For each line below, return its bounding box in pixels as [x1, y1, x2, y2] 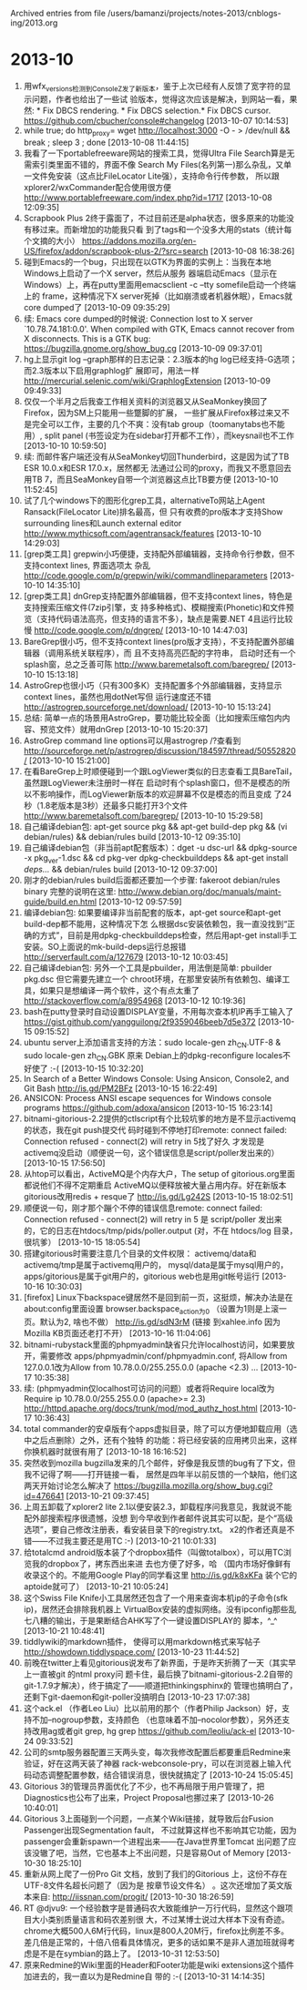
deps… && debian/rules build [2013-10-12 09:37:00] [23, 864, 218, 875]
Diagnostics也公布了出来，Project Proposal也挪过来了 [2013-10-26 [23, 1791, 274, 1802]
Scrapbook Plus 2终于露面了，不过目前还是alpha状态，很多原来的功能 [23, 212, 286, 223]
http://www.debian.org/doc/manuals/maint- [118, 886, 281, 897]
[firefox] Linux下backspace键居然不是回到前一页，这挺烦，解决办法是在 [23, 1291, 294, 1302]
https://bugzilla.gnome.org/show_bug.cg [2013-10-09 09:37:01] [23, 342, 263, 353]
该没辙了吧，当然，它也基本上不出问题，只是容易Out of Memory [23, 1847, 265, 1858]
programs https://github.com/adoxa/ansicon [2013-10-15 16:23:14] [23, 1102, 273, 1113]
